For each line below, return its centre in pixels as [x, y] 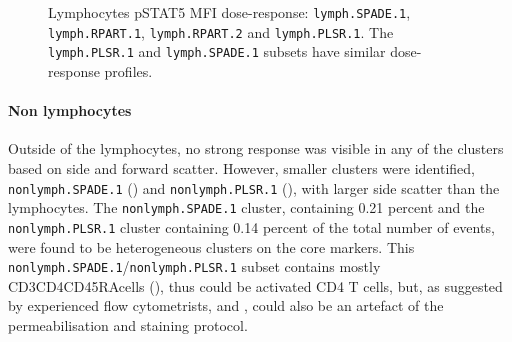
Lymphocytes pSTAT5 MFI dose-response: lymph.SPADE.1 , [229, 12]
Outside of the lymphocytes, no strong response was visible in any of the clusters [256, 148]
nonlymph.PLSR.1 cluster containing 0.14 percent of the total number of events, [251, 226]
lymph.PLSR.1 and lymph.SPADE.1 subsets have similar [217, 51]
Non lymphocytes [70, 110]
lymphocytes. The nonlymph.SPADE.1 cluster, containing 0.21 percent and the [246, 207]
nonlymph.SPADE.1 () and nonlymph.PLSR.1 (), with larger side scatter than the [254, 187]
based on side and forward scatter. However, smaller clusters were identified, [241, 167]
